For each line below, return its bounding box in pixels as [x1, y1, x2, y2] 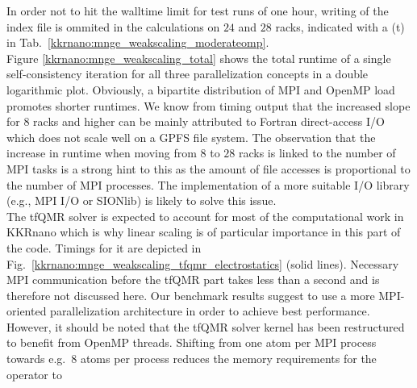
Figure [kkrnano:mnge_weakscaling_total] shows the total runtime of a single [6, 49, 391, 66]
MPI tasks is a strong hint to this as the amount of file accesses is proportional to [6, 160, 411, 177]
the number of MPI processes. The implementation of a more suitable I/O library [6, 176, 410, 193]
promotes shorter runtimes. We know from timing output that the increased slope [6, 97, 411, 114]
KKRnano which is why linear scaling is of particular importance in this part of [6, 223, 401, 240]
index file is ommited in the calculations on [6, 18, 220, 35]
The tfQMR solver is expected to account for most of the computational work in [6, 207, 404, 224]
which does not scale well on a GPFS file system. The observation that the [6, 128, 376, 145]
